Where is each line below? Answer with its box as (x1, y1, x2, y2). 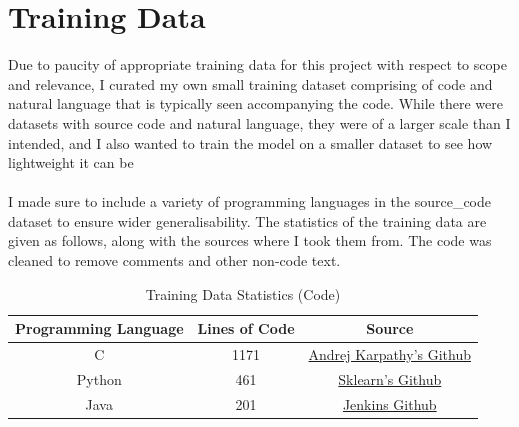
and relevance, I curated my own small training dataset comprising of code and (8, 73, 493, 94)
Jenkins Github (342, 393, 437, 414)
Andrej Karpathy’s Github (308, 344, 472, 365)
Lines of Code (197, 318, 295, 339)
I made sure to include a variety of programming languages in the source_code (8, 191, 492, 212)
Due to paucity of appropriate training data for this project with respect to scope (8, 54, 507, 75)
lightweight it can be (8, 152, 134, 173)
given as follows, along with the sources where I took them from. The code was (8, 230, 492, 251)
